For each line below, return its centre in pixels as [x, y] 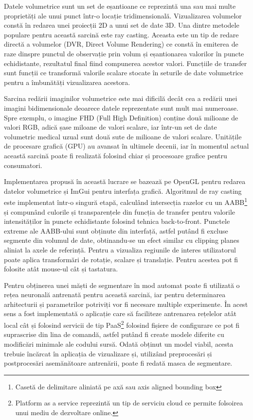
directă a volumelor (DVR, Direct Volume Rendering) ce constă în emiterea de [121, 44]
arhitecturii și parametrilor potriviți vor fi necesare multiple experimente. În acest [126, 304]
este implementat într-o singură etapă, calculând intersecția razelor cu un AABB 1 [126, 201]
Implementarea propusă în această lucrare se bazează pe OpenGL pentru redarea [125, 181]
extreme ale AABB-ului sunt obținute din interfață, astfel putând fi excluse [116, 230]
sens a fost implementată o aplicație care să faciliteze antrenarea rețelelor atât [120, 313]
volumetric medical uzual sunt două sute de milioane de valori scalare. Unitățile [123, 136]
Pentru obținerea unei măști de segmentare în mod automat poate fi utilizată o [122, 285]
